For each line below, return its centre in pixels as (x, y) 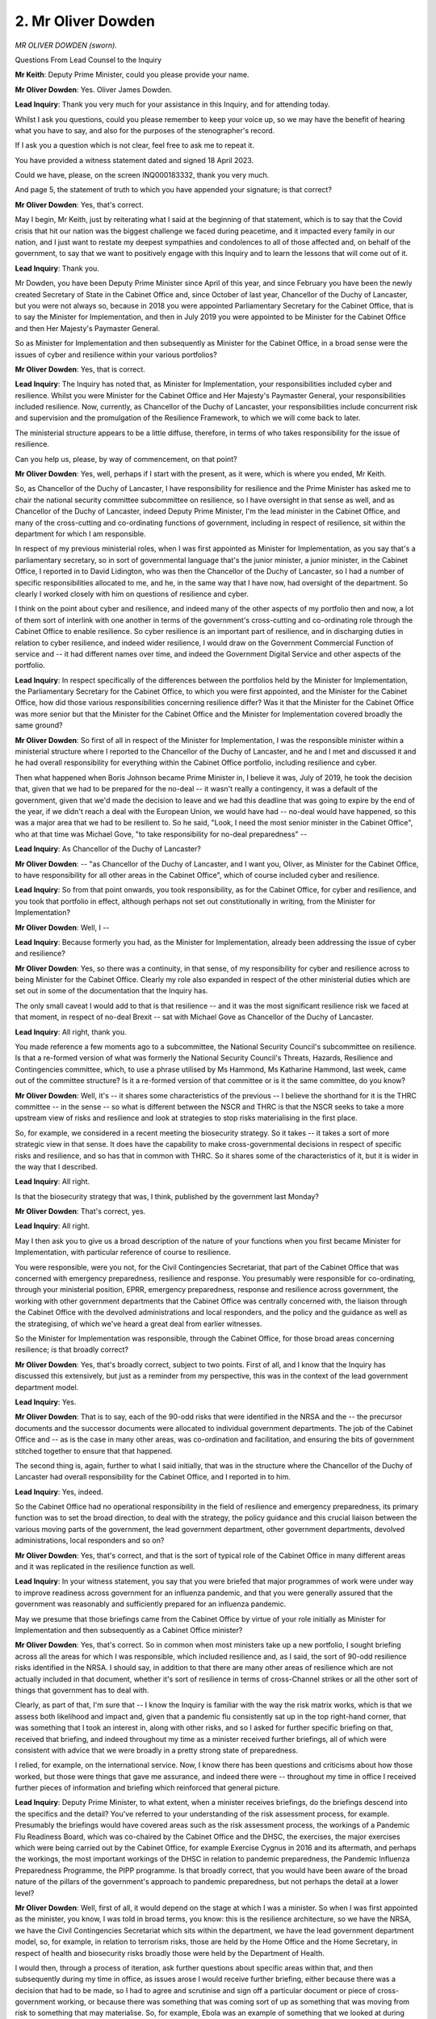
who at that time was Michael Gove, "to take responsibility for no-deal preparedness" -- (161, 834)
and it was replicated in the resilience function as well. (105, 1567)
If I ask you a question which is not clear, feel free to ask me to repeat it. (134, 145)
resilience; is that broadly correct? (72, 1349)
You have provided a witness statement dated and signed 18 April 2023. (134, 160)
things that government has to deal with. (82, 1690)
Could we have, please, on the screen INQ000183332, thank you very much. (142, 175)
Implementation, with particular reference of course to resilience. (123, 1253)
